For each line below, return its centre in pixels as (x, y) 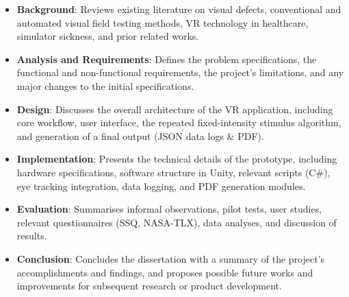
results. (32, 236)
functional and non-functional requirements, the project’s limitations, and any (180, 72)
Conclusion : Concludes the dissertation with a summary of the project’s (171, 258)
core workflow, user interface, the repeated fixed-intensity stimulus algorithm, (179, 122)
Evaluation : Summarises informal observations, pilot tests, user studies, (169, 209)
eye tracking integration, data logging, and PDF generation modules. (161, 186)
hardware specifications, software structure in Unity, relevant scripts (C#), (173, 172)
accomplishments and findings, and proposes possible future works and (165, 272)
